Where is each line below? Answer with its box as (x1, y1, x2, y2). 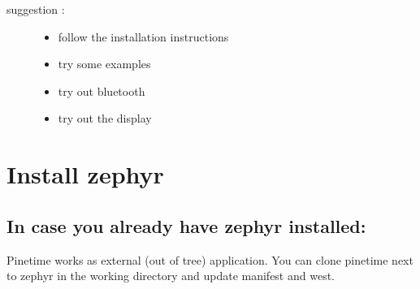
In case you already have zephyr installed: (6, 213, 366, 238)
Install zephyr (6, 157, 164, 191)
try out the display (58, 110, 152, 127)
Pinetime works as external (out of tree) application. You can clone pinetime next (6, 251, 414, 268)
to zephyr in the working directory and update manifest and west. (6, 267, 335, 284)
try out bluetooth (58, 82, 145, 99)
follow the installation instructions (58, 28, 229, 45)
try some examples (58, 55, 151, 72)
